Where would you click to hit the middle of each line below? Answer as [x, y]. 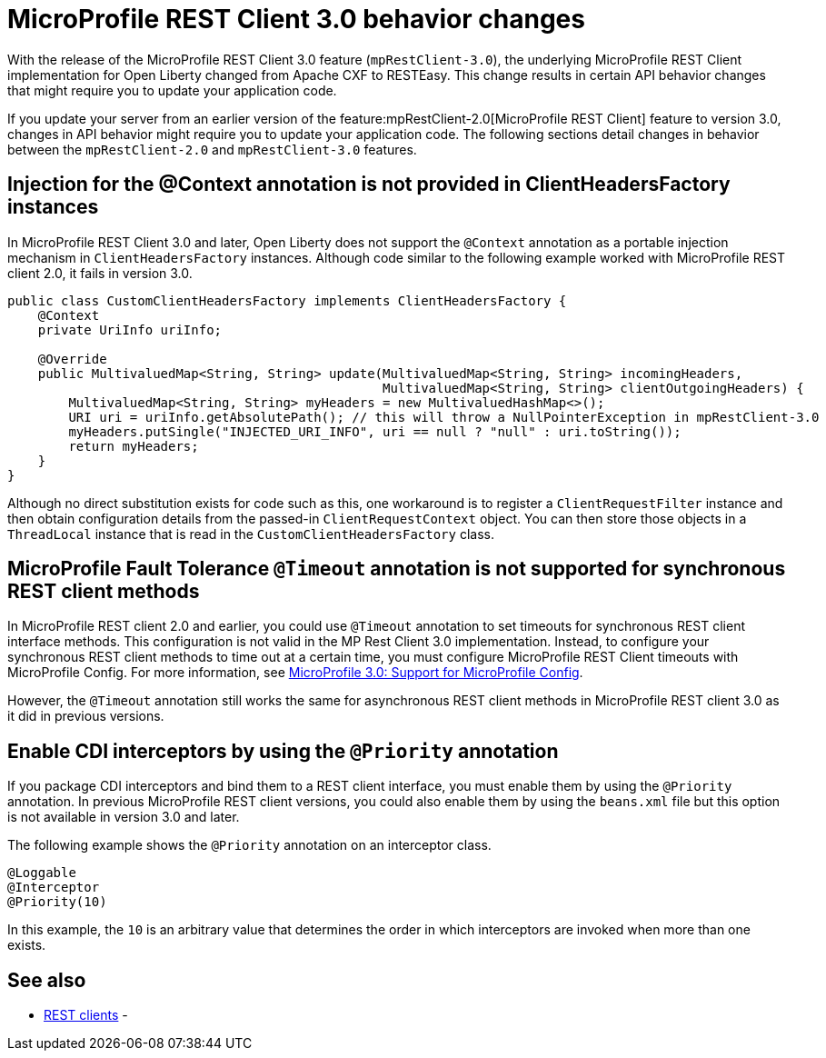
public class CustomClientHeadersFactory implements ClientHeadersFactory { [287, 300]
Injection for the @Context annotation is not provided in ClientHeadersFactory [369, 185]
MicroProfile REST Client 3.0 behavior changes [296, 19]
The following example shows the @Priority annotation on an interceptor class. [249, 845]
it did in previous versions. [86, 716]
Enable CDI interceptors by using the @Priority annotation [283, 751]
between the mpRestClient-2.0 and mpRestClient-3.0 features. [212, 149]
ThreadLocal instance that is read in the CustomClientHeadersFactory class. [251, 534]
